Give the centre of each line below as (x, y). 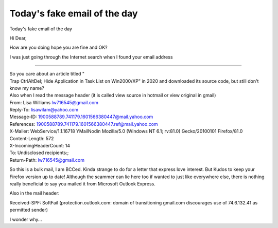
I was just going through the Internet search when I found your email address (91, 57)
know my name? (27, 88)
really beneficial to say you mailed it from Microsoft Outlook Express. (82, 184)
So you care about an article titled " (47, 74)
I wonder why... (26, 219)
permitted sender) (29, 210)
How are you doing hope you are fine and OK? (58, 47)
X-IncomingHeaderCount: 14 (40, 146)
